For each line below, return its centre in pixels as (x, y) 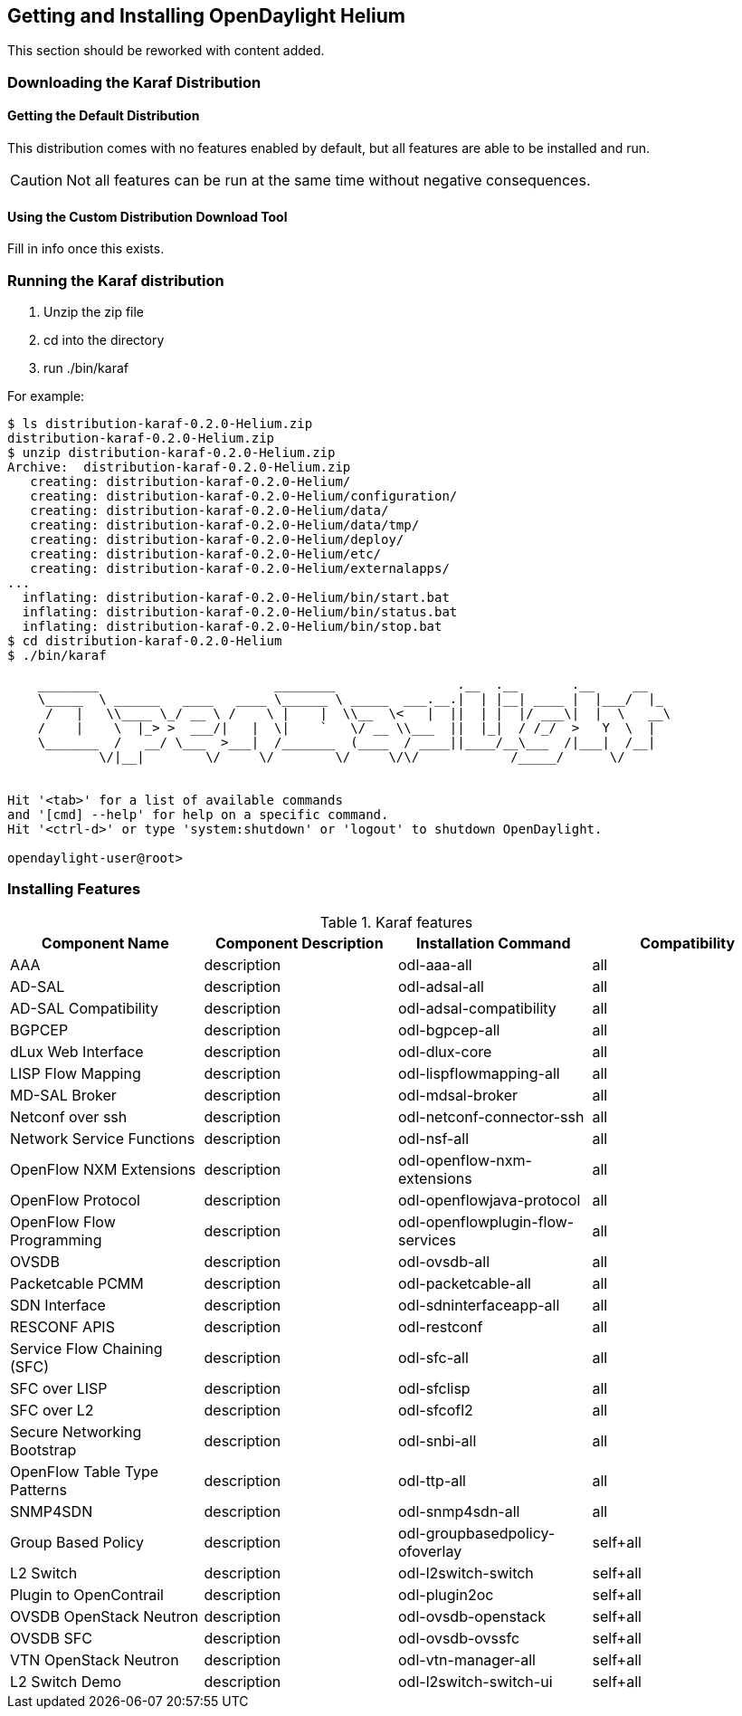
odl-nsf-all (434, 1138)
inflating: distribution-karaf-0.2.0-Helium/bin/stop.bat (232, 626)
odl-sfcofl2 (436, 1410)
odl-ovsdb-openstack (472, 1616)
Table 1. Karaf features (396, 922)
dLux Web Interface (77, 1051)
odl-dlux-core (445, 1051)
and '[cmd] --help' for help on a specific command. (198, 814)
